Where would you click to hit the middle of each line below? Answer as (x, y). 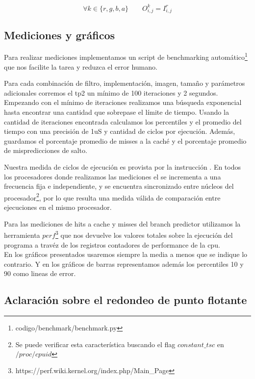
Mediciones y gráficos (60, 35)
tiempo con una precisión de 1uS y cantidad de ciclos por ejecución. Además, (120, 131)
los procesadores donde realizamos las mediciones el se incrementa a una (113, 176)
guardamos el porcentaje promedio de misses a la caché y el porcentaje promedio (125, 140)
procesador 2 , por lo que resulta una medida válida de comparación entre (112, 197)
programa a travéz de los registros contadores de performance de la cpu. (112, 244)
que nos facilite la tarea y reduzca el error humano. (81, 66)
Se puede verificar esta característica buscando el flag (95, 344)
